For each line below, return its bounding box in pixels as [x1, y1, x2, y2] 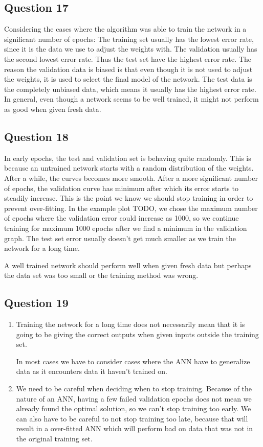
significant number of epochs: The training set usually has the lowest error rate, [4, 33, 254, 44]
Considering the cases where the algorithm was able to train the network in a [4, 23, 247, 34]
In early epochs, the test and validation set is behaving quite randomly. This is [4, 152, 251, 163]
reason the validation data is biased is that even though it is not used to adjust [4, 63, 253, 74]
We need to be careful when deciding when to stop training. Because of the [16, 383, 252, 394]
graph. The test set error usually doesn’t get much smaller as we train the [4, 232, 236, 243]
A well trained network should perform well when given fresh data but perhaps [4, 260, 252, 270]
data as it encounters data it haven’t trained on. [16, 366, 167, 377]
